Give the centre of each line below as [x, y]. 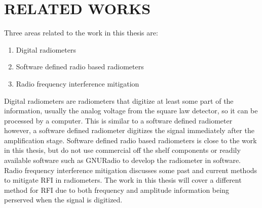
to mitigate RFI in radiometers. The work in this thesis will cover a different [123, 180]
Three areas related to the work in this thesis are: [81, 33]
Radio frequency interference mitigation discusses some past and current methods [131, 170]
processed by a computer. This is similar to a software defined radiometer [118, 120]
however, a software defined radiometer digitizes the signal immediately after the [129, 130]
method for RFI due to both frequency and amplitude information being [117, 190]
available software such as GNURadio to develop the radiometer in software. [122, 160]
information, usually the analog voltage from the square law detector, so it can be [131, 111]
